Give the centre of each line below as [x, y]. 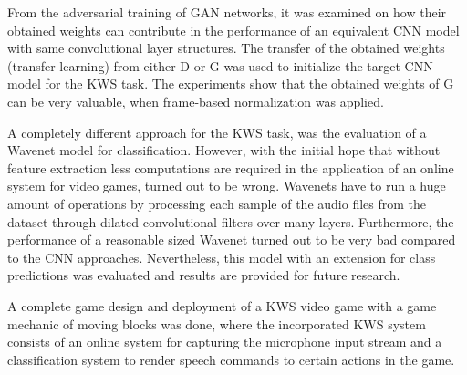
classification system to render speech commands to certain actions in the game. [231, 359]
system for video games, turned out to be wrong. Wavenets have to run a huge [227, 186]
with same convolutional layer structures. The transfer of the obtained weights [226, 48]
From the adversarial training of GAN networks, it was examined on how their [227, 12]
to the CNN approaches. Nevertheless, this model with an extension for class [222, 257]
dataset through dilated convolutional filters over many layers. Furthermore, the [231, 221]
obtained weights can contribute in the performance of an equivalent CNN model [233, 30]
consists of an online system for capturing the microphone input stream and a [225, 342]
